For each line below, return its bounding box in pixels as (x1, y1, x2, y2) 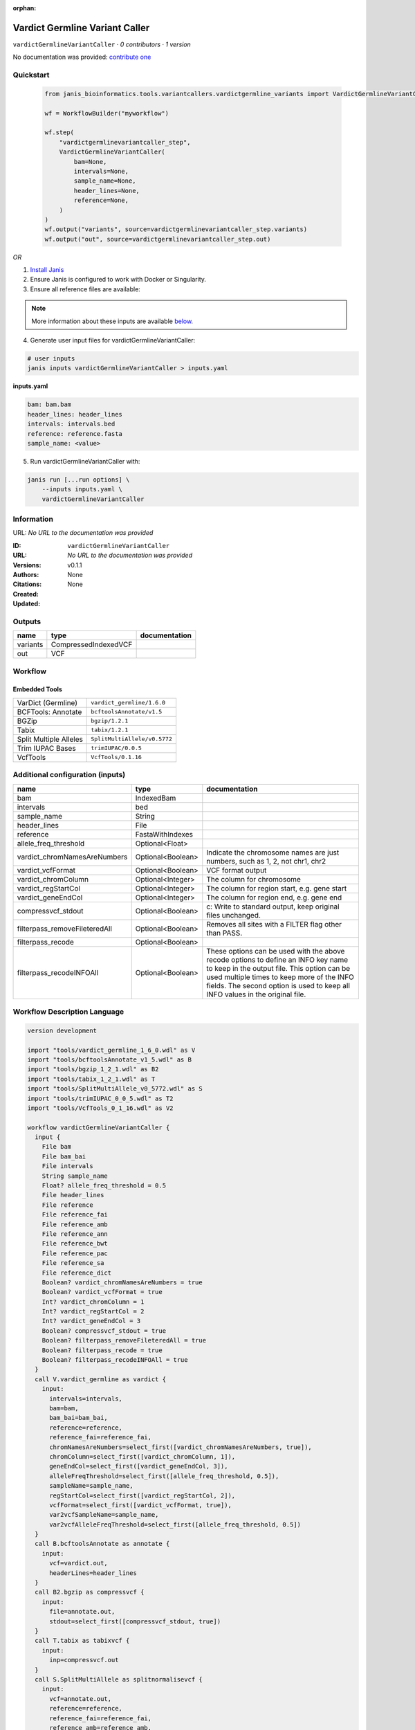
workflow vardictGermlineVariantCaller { (27, 1123, 170, 1131)
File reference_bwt (41, 1239, 109, 1248)
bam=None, (73, 158, 107, 165)
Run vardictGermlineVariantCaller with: (30, 457, 140, 465)
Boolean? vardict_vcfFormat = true (41, 1288, 163, 1296)
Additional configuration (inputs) (12, 770, 126, 780)
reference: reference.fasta (27, 430, 122, 437)
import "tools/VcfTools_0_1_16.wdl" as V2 (27, 1104, 174, 1112)
